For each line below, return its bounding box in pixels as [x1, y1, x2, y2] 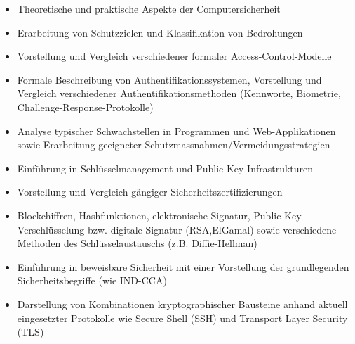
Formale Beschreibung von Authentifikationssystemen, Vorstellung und [17, 72, 322, 87]
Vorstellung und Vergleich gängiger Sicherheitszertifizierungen [17, 184, 283, 199]
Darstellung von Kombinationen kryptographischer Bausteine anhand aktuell [17, 296, 348, 311]
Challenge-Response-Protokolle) [17, 99, 154, 114]
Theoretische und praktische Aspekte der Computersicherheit [17, 1, 281, 15]
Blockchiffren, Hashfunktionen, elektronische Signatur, [17, 208, 250, 222]
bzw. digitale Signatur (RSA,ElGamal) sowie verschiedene [88, 222, 337, 236]
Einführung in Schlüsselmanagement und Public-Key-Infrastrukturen [17, 160, 314, 175]
